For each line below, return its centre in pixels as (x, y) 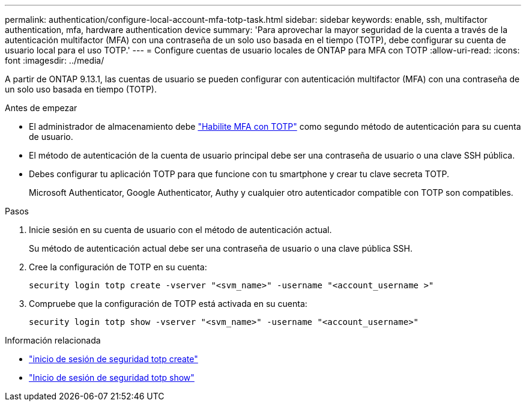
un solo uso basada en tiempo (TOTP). (81, 89)
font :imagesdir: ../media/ (55, 60)
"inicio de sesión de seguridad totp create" (113, 359)
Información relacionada (53, 340)
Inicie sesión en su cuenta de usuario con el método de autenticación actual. (180, 230)
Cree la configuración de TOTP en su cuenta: (118, 267)
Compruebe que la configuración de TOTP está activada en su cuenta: (168, 304)
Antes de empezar (41, 108)
